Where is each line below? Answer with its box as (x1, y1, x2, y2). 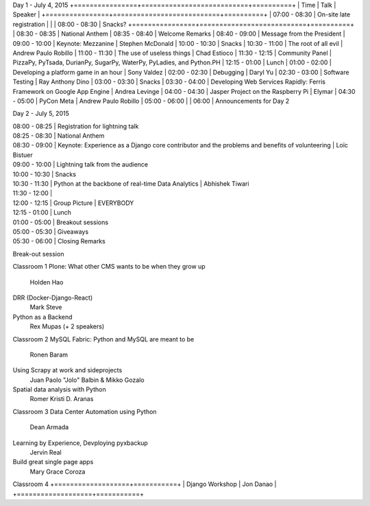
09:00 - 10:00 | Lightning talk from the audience (12, 160, 149, 169)
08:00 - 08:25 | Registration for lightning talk (12, 122, 139, 130)
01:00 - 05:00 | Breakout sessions (12, 218, 109, 226)
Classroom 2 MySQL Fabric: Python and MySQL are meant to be (12, 335, 195, 343)
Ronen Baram (29, 350, 69, 359)
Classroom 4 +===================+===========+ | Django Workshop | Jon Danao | (12, 480, 277, 488)
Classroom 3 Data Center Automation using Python (12, 407, 157, 415)
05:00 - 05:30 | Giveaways (12, 227, 89, 236)
